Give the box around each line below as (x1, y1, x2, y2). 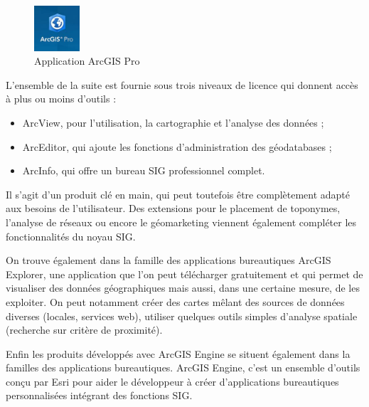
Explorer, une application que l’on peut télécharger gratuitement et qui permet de (6, 266, 363, 281)
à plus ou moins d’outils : (6, 91, 117, 106)
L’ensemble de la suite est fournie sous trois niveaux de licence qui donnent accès (6, 77, 358, 92)
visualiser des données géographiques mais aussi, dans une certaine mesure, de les (6, 280, 360, 295)
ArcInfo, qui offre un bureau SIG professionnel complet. (22, 163, 265, 178)
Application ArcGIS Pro (34, 53, 140, 68)
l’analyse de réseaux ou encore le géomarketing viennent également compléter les (6, 214, 357, 229)
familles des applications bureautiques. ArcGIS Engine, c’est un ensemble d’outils (6, 360, 360, 375)
